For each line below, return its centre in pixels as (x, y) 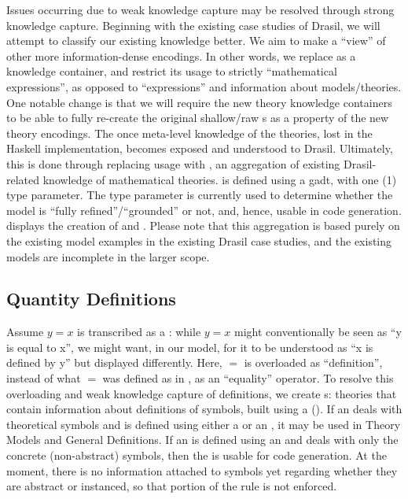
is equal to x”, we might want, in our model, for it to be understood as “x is (190, 347)
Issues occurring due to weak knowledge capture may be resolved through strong (200, 9)
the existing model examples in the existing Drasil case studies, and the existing (199, 240)
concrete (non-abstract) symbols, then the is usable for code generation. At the (197, 455)
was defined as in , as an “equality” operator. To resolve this (248, 378)
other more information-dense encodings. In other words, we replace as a (181, 55)
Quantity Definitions (91, 299)
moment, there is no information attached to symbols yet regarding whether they (202, 470)
